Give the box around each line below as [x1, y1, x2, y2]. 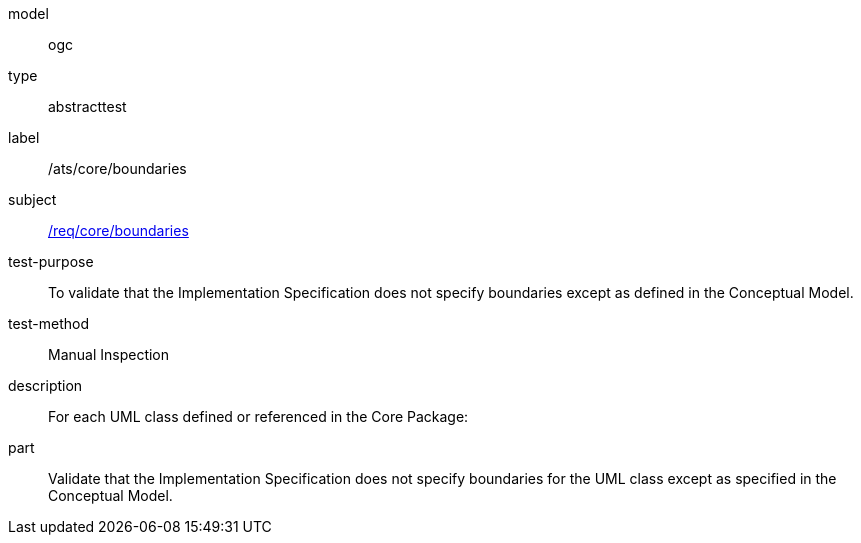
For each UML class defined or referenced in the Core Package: [48, 408, 469, 425]
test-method [8, 315, 89, 332]
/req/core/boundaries [48, 222, 189, 239]
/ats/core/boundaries [48, 160, 187, 177]
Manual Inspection [48, 346, 170, 363]
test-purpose [8, 253, 94, 270]
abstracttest [48, 98, 127, 115]
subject [8, 191, 57, 208]
